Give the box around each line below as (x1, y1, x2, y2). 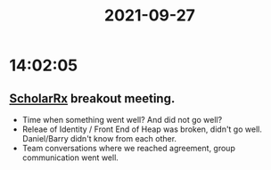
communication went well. (21, 152, 119, 163)
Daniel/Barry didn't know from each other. (21, 134, 177, 143)
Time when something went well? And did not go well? (21, 115, 223, 125)
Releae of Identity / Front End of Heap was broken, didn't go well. (21, 124, 263, 134)
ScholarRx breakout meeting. (9, 91, 176, 106)
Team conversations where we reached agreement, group (21, 143, 236, 153)
